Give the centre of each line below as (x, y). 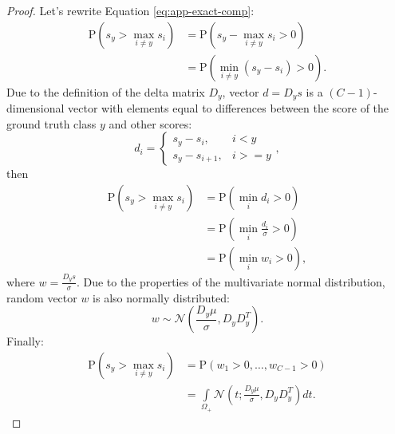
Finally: (25, 341)
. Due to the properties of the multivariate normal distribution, (231, 281)
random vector (42, 297)
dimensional (36, 108)
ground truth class (51, 123)
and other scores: (150, 123)
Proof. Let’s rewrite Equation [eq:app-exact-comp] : (130, 10)
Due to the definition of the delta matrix (106, 91)
